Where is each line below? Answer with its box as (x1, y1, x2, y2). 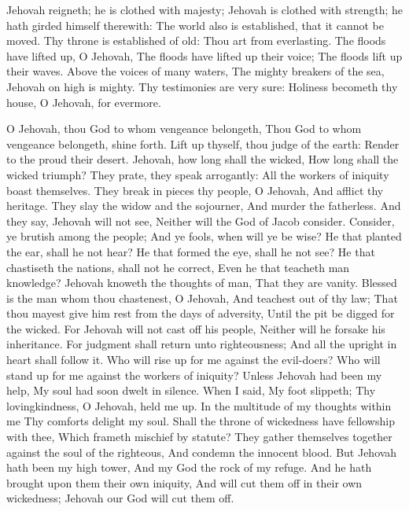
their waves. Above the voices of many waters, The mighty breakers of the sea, (6, 63, 385, 79)
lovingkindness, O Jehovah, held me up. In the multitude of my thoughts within (6, 397, 392, 414)
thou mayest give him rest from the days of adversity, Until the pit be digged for (6, 305, 395, 322)
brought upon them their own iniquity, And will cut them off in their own (6, 474, 363, 491)
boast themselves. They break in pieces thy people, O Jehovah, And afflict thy (6, 182, 384, 198)
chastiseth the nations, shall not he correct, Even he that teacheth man (6, 259, 350, 275)
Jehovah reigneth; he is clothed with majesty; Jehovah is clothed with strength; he (6, 2, 403, 17)
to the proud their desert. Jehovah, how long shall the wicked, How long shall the (6, 151, 399, 167)
